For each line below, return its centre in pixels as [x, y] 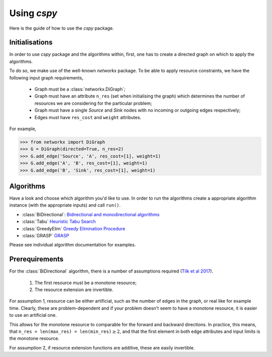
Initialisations [31, 42]
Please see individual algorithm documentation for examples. [73, 245]
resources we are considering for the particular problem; [93, 103]
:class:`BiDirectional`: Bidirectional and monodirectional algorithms [91, 214]
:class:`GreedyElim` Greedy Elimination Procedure [74, 228]
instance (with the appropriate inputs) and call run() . [65, 205]
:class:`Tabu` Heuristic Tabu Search [59, 222]
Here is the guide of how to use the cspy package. [62, 28]
